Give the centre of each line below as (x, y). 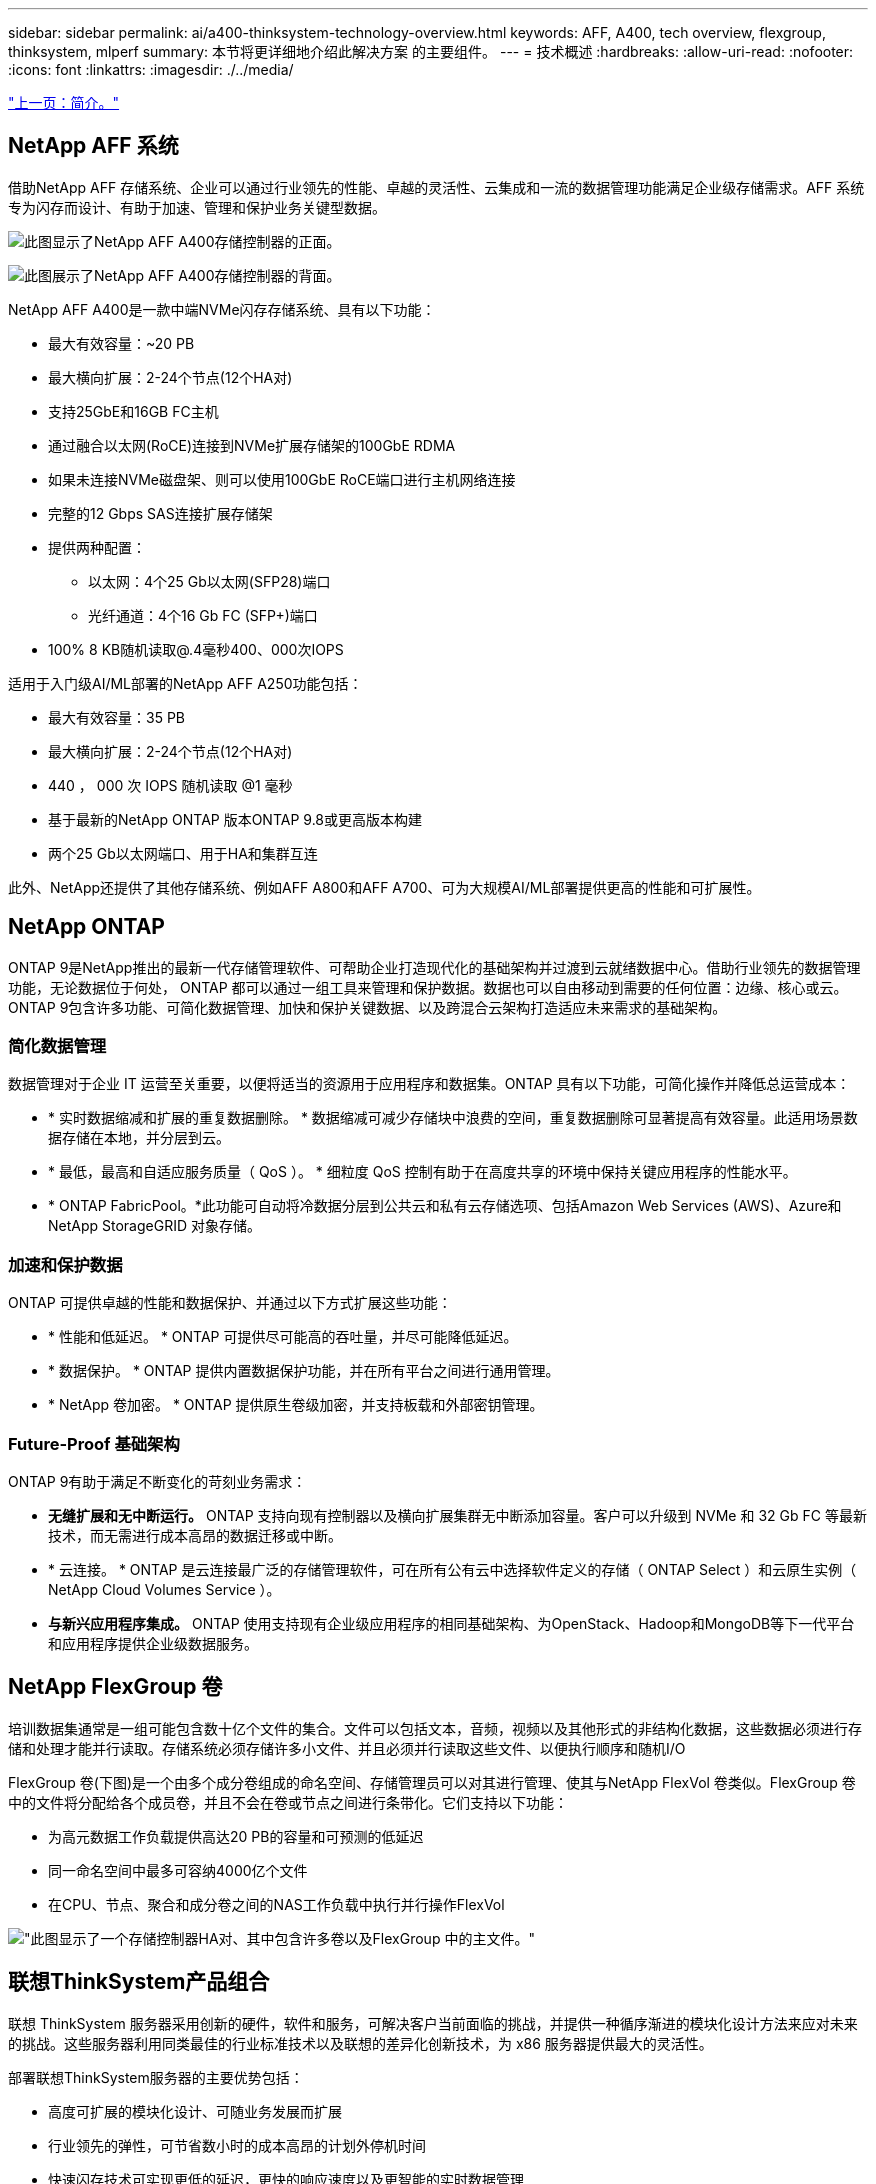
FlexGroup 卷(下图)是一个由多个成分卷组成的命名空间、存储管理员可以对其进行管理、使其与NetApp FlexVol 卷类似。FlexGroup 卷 (432, 1782)
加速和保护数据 (65, 1264)
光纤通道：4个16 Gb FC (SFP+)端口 (203, 615)
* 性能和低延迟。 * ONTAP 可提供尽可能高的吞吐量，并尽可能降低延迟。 (283, 1337)
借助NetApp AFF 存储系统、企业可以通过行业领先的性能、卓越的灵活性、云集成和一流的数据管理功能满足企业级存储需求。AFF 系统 (436, 187)
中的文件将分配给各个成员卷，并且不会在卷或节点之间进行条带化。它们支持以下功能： (288, 1802)
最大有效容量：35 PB (116, 717)
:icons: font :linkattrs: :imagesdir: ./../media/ (151, 69)
